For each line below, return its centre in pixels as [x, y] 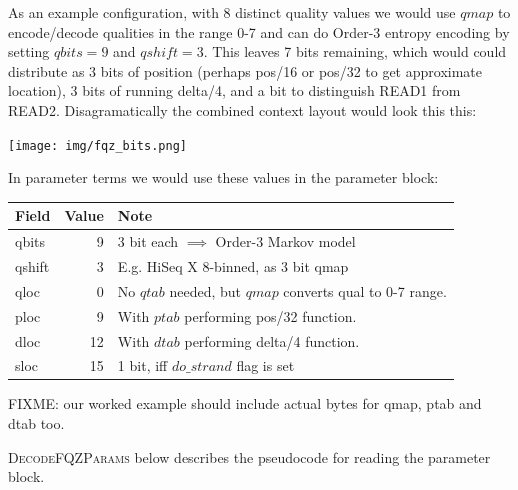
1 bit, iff [142, 365]
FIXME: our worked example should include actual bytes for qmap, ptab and [245, 403]
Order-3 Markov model [285, 241]
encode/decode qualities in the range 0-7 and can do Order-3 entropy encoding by [259, 31]
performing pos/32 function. [270, 315]
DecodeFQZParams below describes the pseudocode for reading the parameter [249, 456]
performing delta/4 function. [272, 340]
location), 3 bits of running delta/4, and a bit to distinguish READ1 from [234, 90]
